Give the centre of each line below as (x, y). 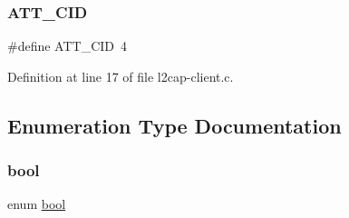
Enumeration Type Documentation (174, 125)
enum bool (37, 204)
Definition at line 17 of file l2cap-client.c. (121, 76)
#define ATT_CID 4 (68, 46)
